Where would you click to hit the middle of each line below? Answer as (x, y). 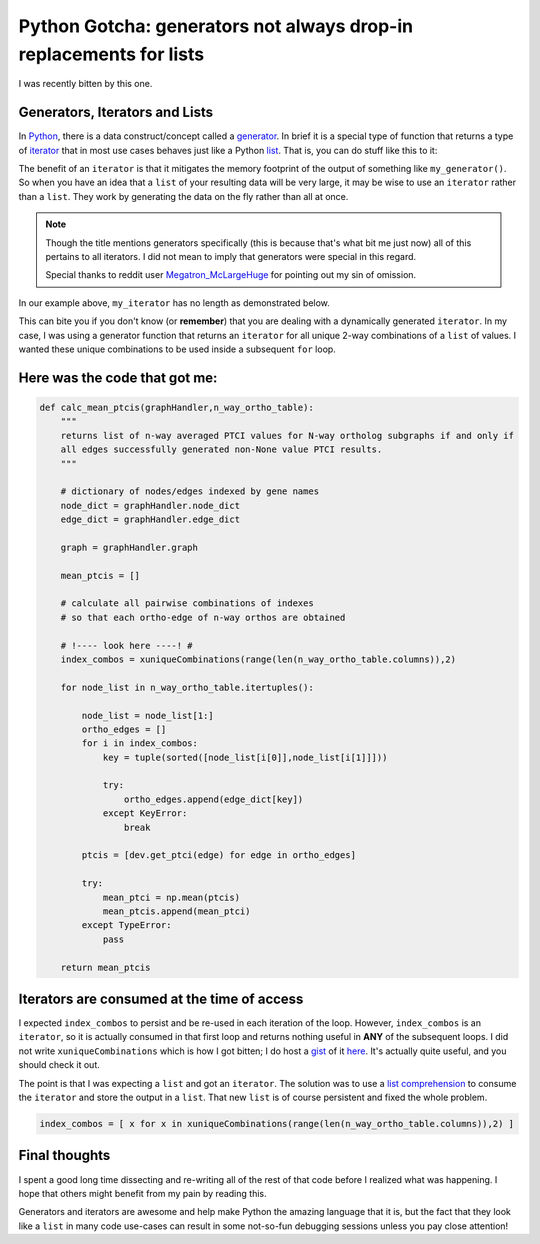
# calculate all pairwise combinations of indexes (187, 603)
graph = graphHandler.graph (129, 547)
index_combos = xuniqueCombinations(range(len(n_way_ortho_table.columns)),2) (258, 659)
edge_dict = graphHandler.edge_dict (150, 519)
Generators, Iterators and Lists (116, 112)
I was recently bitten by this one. (85, 84)
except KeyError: (145, 813)
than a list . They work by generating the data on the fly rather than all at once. (183, 196)
